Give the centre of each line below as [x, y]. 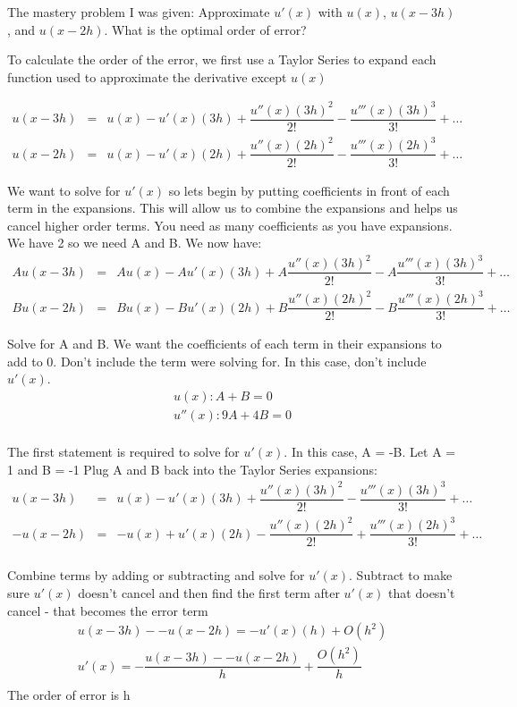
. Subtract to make [401, 575]
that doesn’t [422, 593]
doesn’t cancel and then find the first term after [209, 593]
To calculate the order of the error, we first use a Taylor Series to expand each [222, 59]
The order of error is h [69, 695]
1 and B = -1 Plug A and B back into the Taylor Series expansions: [192, 469]
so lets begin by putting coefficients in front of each [309, 190]
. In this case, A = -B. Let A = [370, 451]
